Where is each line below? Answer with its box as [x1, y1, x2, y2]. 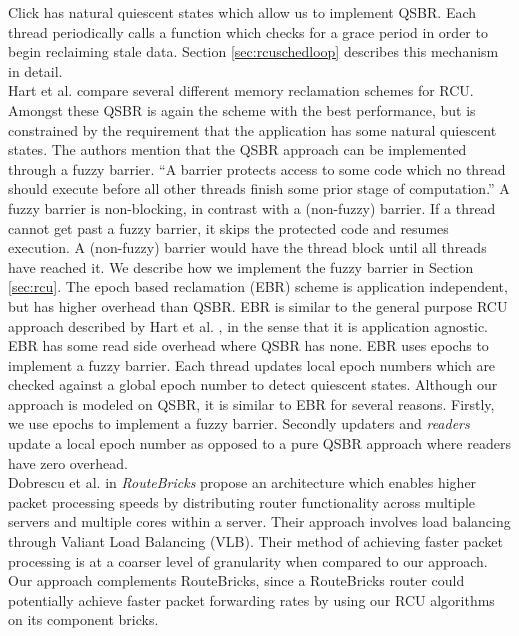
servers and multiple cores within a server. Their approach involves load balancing [8, 511, 511, 532]
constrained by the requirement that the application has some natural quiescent [8, 119, 497, 140]
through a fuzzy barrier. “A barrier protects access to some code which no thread [8, 158, 506, 179]
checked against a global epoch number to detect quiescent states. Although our [8, 374, 498, 395]
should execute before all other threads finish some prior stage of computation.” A [8, 178, 510, 199]
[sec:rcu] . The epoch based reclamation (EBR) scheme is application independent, [8, 276, 508, 297]
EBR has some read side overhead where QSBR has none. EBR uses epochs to [8, 335, 489, 356]
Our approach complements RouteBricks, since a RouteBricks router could [8, 570, 465, 591]
